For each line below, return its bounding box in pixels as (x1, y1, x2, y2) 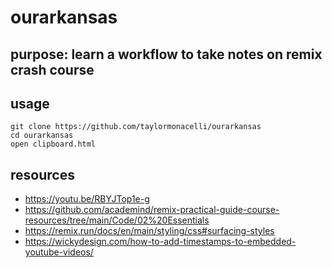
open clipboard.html (10, 139, 97, 150)
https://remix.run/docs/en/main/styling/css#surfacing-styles (24, 225, 275, 237)
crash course (10, 61, 95, 78)
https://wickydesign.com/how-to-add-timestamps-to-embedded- (24, 236, 297, 248)
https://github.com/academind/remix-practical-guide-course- (24, 204, 280, 216)
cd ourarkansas (10, 131, 74, 141)
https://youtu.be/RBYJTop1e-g (24, 193, 150, 205)
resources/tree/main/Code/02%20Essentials (24, 214, 210, 226)
